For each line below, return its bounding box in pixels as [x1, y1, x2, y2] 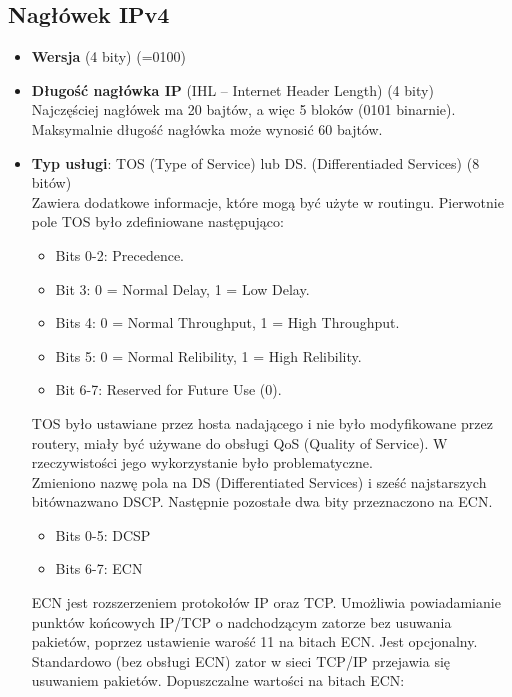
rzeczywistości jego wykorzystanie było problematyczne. [31, 452, 373, 473]
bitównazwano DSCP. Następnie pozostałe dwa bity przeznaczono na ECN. [31, 491, 493, 512]
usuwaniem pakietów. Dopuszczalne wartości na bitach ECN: [31, 670, 405, 691]
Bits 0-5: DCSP [55, 524, 151, 545]
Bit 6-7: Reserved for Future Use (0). [55, 379, 282, 400]
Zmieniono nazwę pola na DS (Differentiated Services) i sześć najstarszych [31, 471, 487, 492]
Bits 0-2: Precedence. [55, 244, 185, 265]
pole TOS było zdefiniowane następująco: [31, 211, 284, 232]
